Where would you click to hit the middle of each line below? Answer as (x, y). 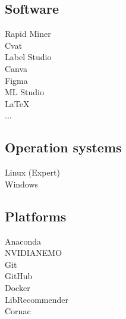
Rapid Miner (28, 34)
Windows (22, 184)
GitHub (19, 276)
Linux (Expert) (33, 172)
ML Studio (24, 92)
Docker (18, 287)
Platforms (36, 216)
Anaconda (23, 241)
